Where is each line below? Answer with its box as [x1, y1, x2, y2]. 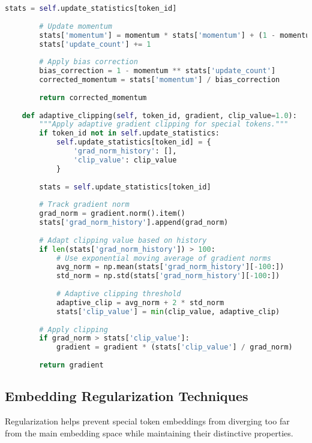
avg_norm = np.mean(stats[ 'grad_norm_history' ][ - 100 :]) [56, 263, 284, 272]
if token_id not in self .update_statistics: [39, 129, 220, 138]
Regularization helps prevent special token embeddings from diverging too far [5, 415, 290, 427]
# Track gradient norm [39, 200, 130, 209]
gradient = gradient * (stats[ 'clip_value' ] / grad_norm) [56, 343, 293, 352]
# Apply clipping [39, 325, 108, 334]
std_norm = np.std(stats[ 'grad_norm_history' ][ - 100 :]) [56, 272, 280, 281]
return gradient [39, 361, 104, 369]
